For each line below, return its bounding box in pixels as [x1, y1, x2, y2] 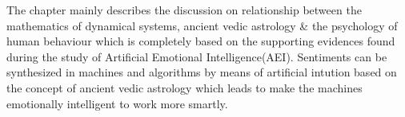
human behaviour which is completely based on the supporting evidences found [6, 33, 395, 49]
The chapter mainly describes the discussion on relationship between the [6, 2, 362, 18]
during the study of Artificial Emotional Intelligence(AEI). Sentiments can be [6, 48, 387, 64]
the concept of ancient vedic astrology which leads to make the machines [6, 79, 363, 96]
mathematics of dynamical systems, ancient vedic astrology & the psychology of [6, 17, 398, 33]
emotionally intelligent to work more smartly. [6, 95, 228, 111]
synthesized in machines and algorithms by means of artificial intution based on [6, 64, 397, 80]
